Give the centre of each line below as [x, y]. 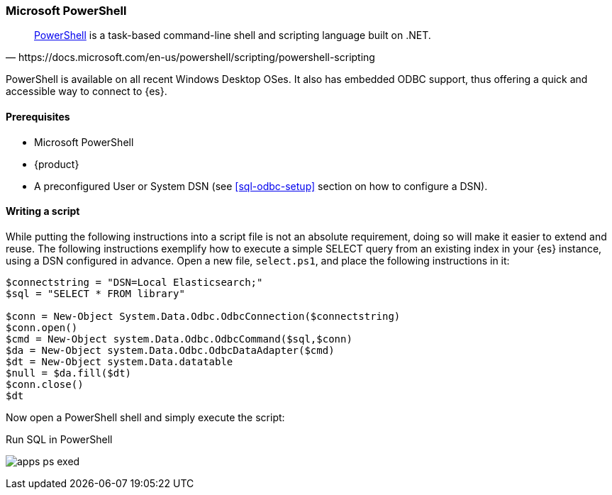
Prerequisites [38, 116]
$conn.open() [42, 327]
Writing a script [43, 211]
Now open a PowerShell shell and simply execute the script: [145, 417]
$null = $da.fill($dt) [69, 373]
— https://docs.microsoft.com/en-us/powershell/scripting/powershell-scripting [190, 57]
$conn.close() [45, 384]
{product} [57, 164]
